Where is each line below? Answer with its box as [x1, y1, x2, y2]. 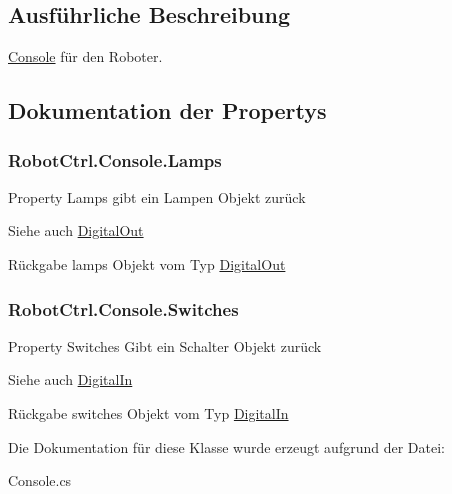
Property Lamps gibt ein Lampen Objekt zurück [8, 186, 306, 207]
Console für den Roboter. [8, 46, 163, 67]
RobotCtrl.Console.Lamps [8, 147, 222, 172]
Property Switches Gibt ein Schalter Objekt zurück [8, 335, 322, 356]
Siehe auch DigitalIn [8, 369, 133, 390]
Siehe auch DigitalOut [8, 220, 144, 241]
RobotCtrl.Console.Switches [8, 296, 239, 321]
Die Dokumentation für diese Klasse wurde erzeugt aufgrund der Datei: [8, 436, 445, 457]
